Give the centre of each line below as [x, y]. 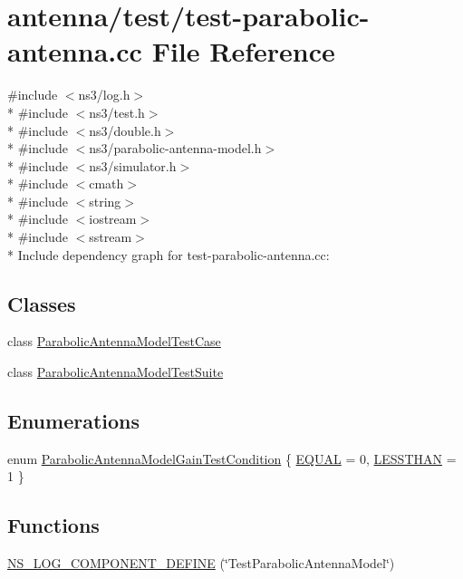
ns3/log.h [104, 95]
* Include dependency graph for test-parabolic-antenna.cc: [169, 254]
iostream [113, 219]
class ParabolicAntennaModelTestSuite [116, 372]
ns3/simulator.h [133, 165]
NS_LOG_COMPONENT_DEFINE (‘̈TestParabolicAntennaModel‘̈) [201, 563]
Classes [42, 303]
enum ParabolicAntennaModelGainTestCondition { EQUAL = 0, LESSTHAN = [232, 458]
